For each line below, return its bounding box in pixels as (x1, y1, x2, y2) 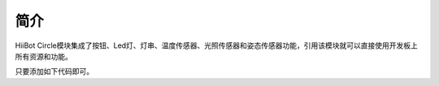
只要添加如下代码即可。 (15, 67, 93, 76)
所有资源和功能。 (15, 51, 72, 61)
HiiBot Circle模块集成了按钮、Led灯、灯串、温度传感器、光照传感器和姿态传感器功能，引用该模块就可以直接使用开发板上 (15, 41, 419, 50)
